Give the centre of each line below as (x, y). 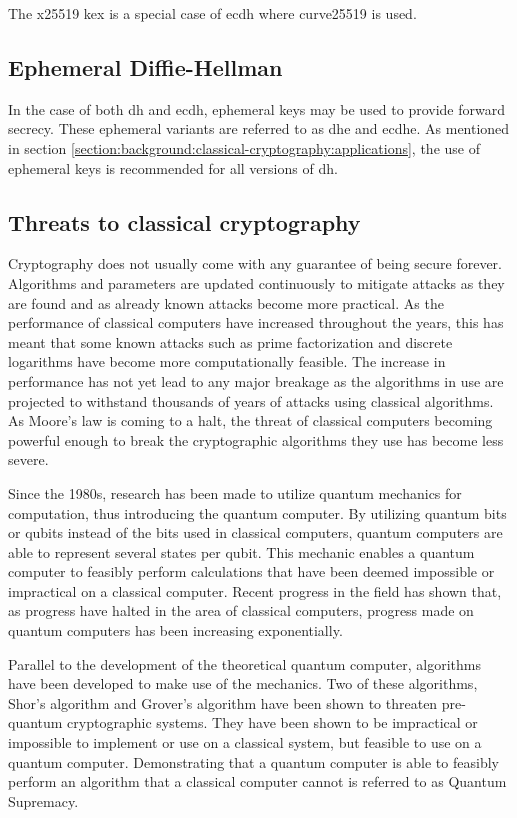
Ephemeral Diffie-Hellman (145, 66)
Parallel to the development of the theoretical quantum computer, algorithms (244, 663)
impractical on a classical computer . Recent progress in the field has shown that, (255, 590)
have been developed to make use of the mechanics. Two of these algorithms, (243, 683)
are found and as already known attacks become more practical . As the (226, 302)
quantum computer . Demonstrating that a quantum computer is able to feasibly (253, 761)
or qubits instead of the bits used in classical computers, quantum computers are (255, 532)
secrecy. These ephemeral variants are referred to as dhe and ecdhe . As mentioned (259, 128)
